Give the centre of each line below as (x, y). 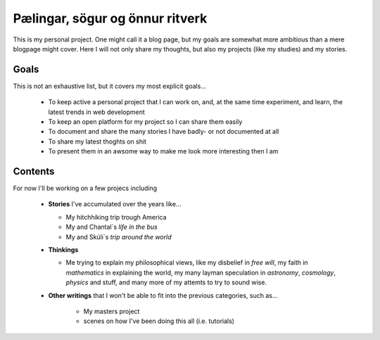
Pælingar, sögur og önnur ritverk (110, 18)
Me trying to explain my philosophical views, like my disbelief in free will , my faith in (187, 263)
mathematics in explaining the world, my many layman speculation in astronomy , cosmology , (201, 272)
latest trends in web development (97, 112)
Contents (34, 171)
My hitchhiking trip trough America (116, 217)
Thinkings (63, 250)
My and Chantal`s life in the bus (112, 227)
